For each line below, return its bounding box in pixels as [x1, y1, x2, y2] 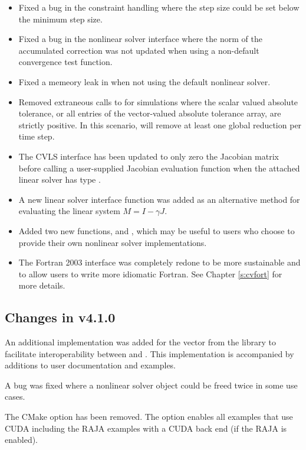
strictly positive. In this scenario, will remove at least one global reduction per [18, 118, 302, 131]
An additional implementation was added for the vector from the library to [5, 336, 276, 348]
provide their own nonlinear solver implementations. [18, 236, 207, 248]
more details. [18, 279, 65, 292]
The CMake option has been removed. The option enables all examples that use [5, 410, 293, 423]
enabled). [5, 433, 38, 446]
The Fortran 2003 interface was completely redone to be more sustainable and [18, 256, 301, 268]
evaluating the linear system [18, 205, 120, 217]
